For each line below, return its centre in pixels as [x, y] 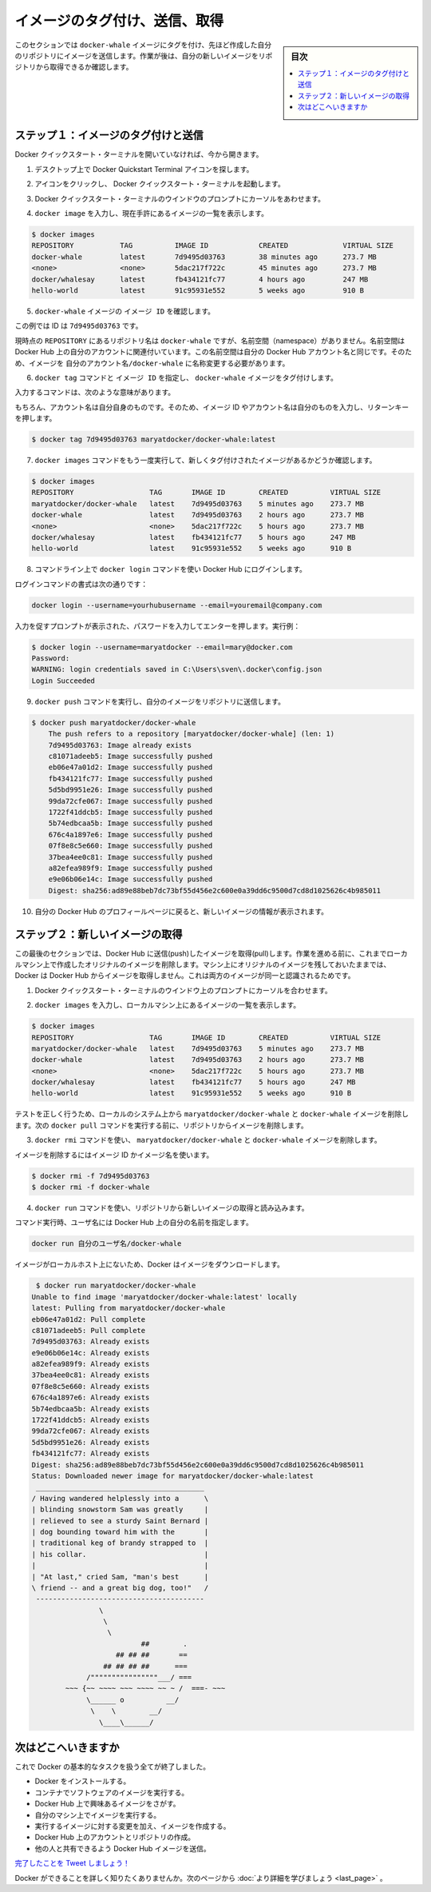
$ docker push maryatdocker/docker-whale [114, 722]
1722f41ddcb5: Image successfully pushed [130, 812]
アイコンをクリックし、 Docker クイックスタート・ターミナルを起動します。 [160, 184]
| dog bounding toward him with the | [120, 1532]
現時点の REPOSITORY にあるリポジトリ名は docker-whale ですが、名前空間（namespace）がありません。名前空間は [210, 341]
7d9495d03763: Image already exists [120, 745]
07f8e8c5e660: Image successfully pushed [130, 846]
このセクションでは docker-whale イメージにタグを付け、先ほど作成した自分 [143, 45]
